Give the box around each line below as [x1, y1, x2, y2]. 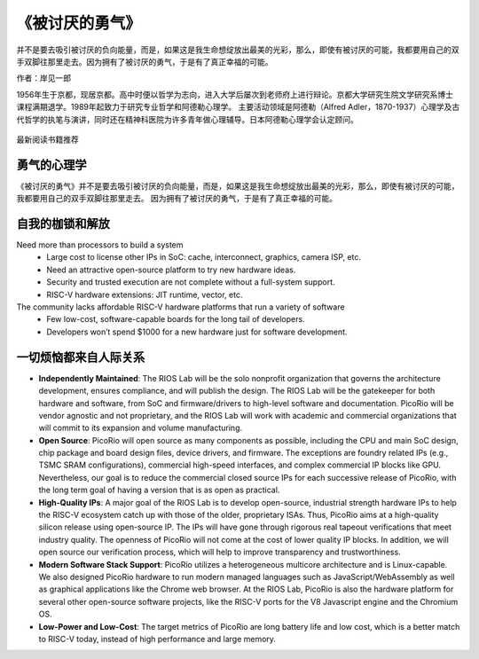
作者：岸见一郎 [16, 73, 71, 83]
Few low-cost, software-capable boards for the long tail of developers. [46, 314, 305, 325]
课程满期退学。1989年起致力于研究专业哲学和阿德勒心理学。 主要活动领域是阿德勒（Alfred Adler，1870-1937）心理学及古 [16, 102, 460, 113]
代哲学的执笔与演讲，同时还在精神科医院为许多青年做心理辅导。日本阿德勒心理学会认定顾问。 [16, 114, 358, 124]
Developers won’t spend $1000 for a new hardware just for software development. [46, 326, 348, 337]
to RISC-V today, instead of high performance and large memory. [38, 633, 277, 644]
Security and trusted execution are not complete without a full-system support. [46, 277, 335, 287]
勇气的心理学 [16, 157, 87, 172]
